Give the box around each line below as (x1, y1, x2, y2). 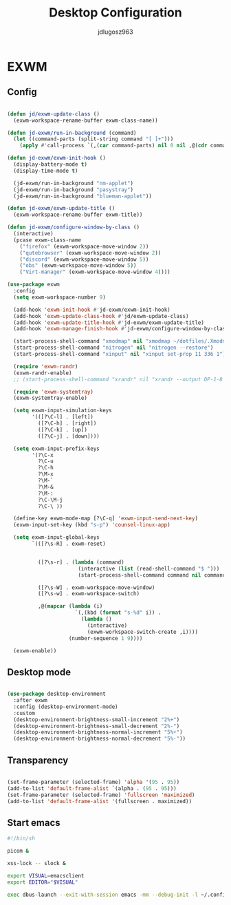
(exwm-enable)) (13, 647, 57, 654)
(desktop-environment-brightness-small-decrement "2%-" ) (13, 723, 180, 730)
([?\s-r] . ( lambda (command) (37, 559, 125, 566)
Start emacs (7, 817, 60, 829)
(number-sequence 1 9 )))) (68, 635, 143, 641)
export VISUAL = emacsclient (7, 872, 85, 879)
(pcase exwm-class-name (13, 236, 81, 244)
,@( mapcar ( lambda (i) (37, 603, 103, 610)
